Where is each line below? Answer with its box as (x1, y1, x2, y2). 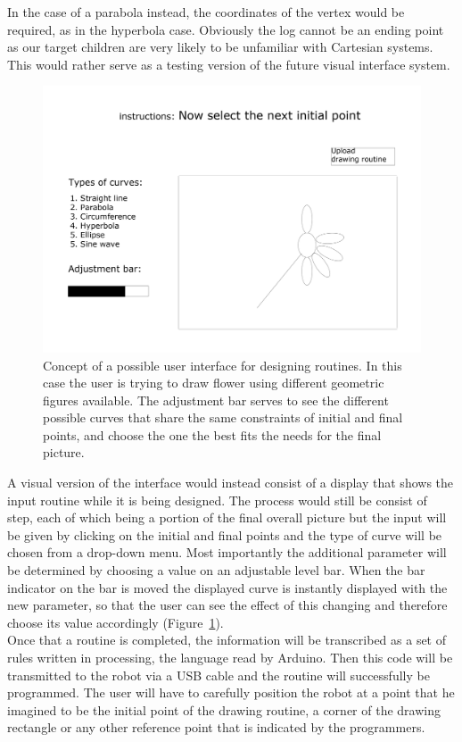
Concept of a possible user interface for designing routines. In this (43, 355, 402, 374)
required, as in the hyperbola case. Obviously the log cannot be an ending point (7, 20, 444, 38)
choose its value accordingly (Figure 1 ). (7, 613, 224, 631)
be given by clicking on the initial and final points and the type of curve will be (7, 525, 442, 544)
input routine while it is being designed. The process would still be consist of (7, 490, 427, 509)
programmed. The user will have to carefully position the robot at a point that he (7, 683, 455, 702)
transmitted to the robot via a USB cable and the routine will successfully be (7, 665, 430, 684)
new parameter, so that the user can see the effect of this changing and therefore (7, 596, 448, 614)
